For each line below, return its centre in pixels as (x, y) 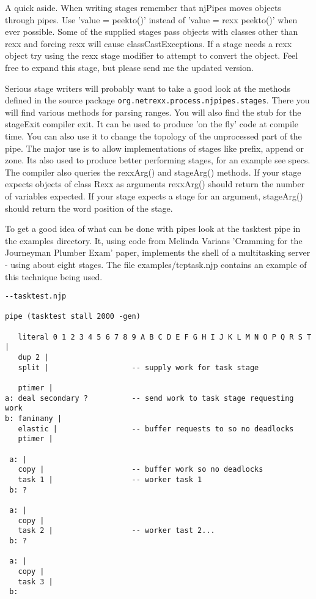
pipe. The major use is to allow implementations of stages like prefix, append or (154, 148)
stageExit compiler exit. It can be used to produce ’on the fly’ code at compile (152, 124)
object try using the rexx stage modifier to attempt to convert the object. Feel (152, 55)
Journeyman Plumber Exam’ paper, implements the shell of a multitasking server (158, 252)
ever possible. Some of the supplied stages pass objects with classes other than (152, 32)
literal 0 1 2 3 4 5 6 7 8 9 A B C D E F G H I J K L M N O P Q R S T (165, 337)
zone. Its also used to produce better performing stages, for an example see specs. (158, 160)
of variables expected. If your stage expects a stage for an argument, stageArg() (154, 195)
